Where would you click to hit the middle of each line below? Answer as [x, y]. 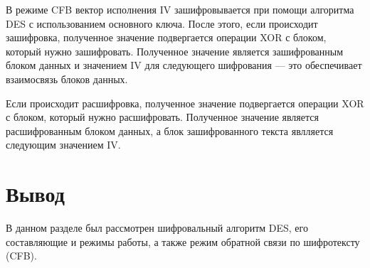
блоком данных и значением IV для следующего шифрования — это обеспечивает [184, 65]
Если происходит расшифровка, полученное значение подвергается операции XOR [185, 103]
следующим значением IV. [63, 145]
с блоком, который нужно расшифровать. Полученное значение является [162, 117]
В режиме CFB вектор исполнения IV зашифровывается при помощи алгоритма [180, 9]
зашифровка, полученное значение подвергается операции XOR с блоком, [166, 37]
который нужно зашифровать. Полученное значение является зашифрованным [175, 51]
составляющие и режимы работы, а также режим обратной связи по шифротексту [183, 241]
